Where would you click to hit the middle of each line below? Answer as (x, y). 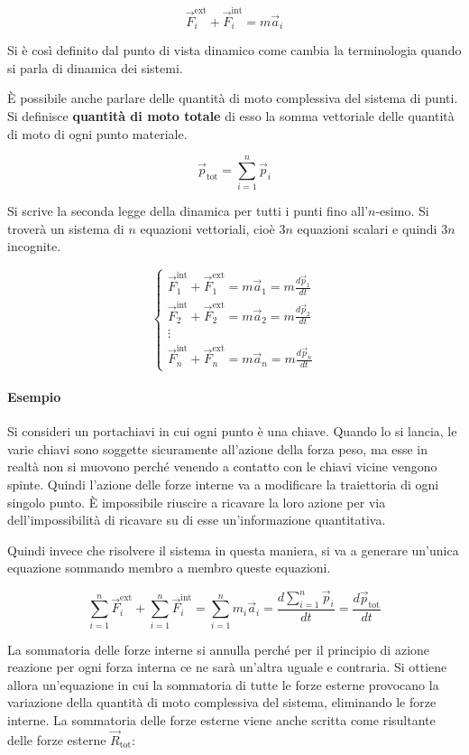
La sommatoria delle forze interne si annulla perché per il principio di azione (219, 649)
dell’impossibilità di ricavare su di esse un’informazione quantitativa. (197, 520)
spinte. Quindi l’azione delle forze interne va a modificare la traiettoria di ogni (223, 484)
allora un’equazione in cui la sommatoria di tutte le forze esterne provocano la (223, 684)
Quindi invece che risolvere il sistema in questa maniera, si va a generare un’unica (233, 550)
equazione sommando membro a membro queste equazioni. (169, 568)
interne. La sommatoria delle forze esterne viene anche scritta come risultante (221, 720)
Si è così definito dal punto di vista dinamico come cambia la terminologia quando (234, 50)
